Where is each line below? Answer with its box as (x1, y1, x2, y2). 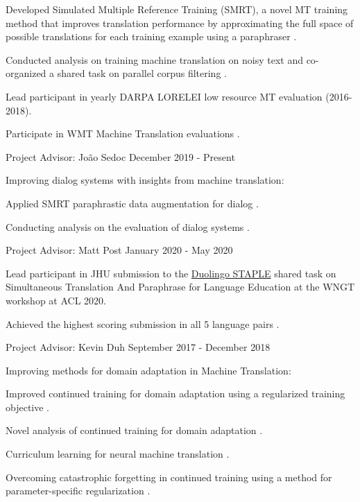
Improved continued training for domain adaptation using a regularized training (6, 386, 345, 401)
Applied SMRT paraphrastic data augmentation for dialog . (6, 196, 259, 210)
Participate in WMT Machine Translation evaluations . (6, 126, 240, 141)
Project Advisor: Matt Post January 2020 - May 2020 (6, 243, 233, 257)
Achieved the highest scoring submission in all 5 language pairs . (6, 316, 280, 331)
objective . (6, 399, 50, 414)
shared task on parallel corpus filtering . (57, 66, 227, 80)
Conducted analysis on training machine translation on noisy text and (6, 52, 303, 67)
